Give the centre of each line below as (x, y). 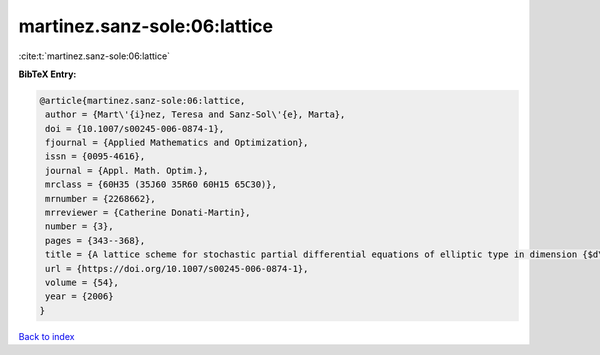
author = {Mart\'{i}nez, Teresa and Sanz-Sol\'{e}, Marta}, (195, 114)
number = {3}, (79, 226)
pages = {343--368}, (95, 240)
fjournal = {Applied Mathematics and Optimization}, (177, 143)
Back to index (46, 336)
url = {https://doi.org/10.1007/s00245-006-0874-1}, (177, 268)
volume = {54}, (82, 282)
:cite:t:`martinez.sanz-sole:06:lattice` (94, 56)
